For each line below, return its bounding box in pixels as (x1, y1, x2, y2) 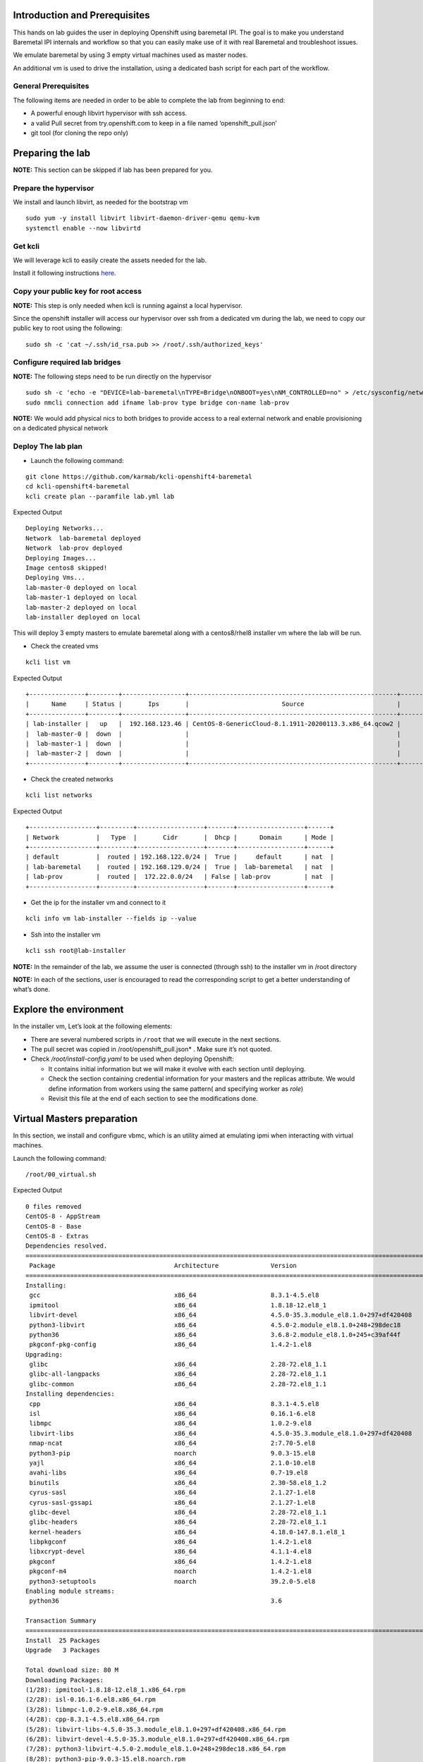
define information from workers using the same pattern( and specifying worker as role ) (48, 1084, 304, 1092)
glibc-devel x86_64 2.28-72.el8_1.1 (29, 1508, 327, 1516)
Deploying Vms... (25, 574, 85, 581)
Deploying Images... (25, 554, 97, 562)
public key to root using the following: (13, 324, 123, 333)
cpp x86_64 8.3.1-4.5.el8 (29, 1400, 319, 1407)
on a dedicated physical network (13, 424, 109, 433)
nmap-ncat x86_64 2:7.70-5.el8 (29, 1439, 316, 1448)
